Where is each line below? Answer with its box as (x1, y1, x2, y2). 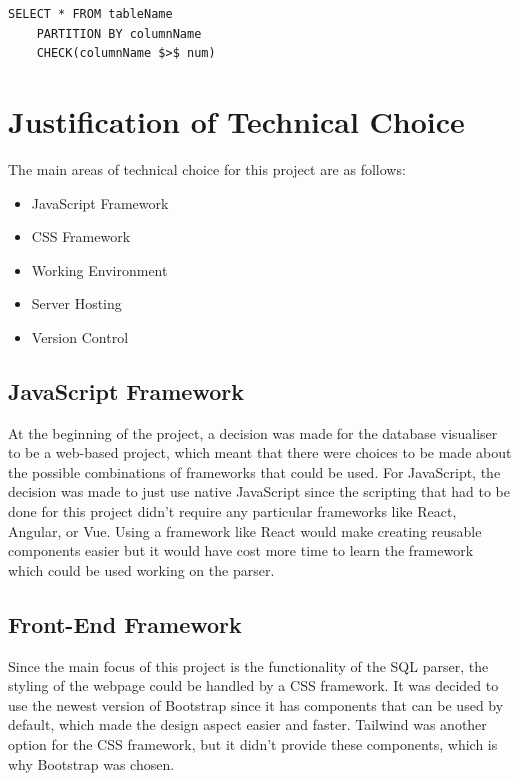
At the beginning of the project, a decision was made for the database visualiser (8, 422, 498, 443)
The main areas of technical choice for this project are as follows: (8, 158, 406, 179)
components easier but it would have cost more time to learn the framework (8, 540, 474, 561)
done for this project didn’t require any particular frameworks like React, (8, 501, 457, 522)
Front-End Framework (8, 608, 242, 639)
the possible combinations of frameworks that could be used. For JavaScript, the (8, 461, 501, 482)
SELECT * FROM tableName (8, 7, 173, 21)
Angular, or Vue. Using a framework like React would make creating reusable (8, 520, 482, 541)
